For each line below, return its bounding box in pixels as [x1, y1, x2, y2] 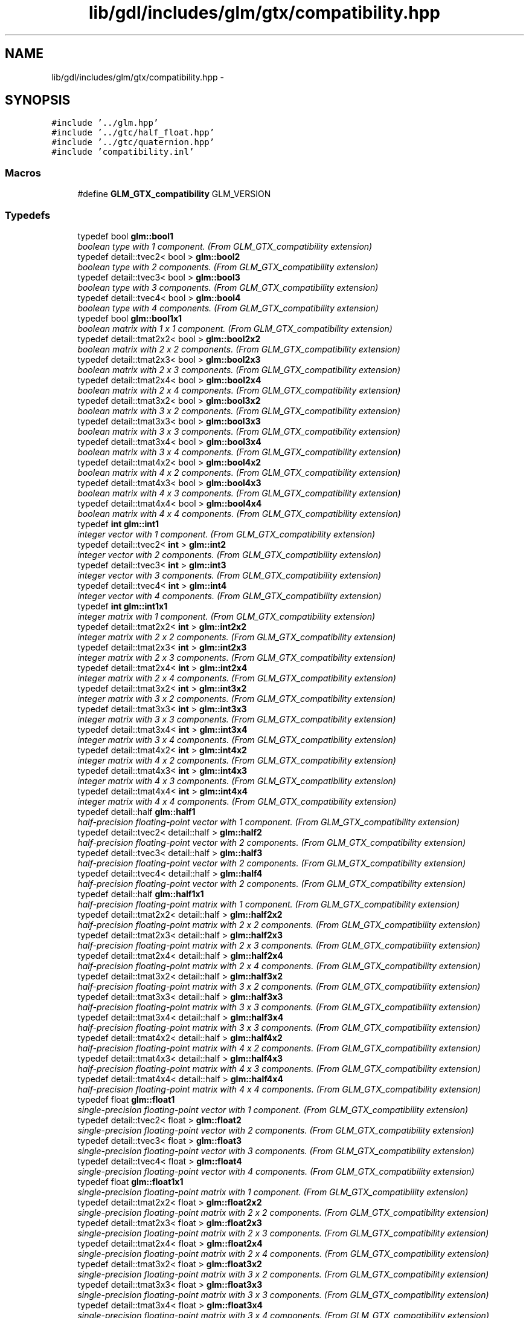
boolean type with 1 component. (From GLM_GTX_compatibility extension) [77, 241, 373, 252]
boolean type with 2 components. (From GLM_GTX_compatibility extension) [77, 261, 379, 272]
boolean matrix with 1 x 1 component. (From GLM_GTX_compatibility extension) [77, 323, 393, 334]
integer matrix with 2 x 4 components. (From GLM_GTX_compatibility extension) [77, 672, 396, 683]
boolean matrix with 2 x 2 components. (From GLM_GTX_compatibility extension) [77, 343, 400, 354]
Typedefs [5, 209, 51, 221]
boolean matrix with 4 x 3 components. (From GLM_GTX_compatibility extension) [77, 487, 401, 498]
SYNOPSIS [5, 93, 71, 108]
